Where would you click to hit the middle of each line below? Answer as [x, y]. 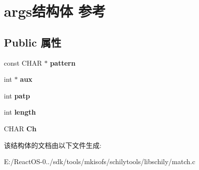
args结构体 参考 [55, 11]
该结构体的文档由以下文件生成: [53, 145]
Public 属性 [33, 42]
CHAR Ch [20, 128]
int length [20, 112]
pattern [63, 62]
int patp [17, 95]
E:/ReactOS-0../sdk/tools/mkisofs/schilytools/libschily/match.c [100, 161]
